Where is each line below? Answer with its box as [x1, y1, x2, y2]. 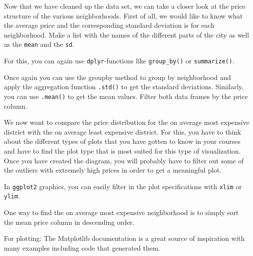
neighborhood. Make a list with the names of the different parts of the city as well [4, 29, 249, 39]
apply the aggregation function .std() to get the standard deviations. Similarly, [4, 81, 244, 92]
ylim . [4, 191, 20, 201]
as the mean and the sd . [4, 39, 75, 49]
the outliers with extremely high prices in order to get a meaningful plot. [4, 165, 222, 175]
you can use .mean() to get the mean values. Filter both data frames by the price [4, 91, 248, 101]
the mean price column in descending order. [4, 217, 135, 227]
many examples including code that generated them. [4, 242, 160, 253]
